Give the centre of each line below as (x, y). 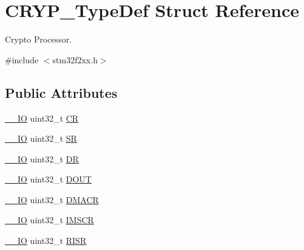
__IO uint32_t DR (42, 158)
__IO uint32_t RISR (46, 241)
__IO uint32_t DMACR (52, 199)
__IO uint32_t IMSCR (49, 220)
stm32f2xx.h (75, 59)
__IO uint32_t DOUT (48, 179)
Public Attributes (61, 92)
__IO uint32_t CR (42, 118)
